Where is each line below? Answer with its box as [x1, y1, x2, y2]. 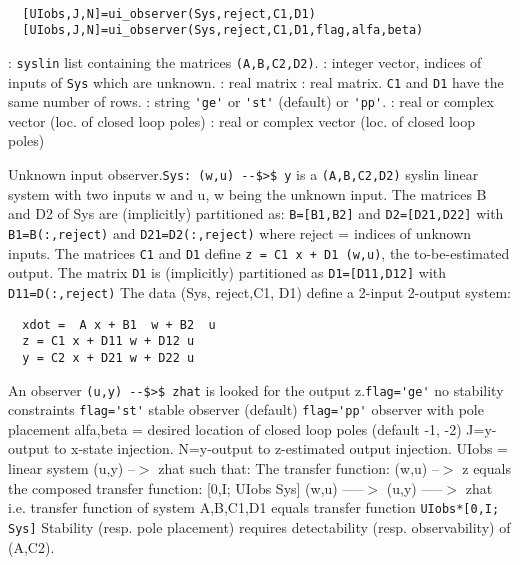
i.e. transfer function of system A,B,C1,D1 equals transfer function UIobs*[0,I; [8, 497, 500, 518]
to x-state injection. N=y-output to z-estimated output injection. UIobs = [53, 438, 508, 459]
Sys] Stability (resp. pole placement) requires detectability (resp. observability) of [8, 516, 511, 537]
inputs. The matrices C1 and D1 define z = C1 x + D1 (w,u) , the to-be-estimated [8, 242, 510, 263]
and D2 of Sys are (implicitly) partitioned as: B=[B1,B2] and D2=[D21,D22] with [8, 203, 504, 224]
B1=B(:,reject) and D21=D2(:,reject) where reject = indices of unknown [8, 222, 472, 243]
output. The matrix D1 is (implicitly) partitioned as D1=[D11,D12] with [8, 262, 447, 283]
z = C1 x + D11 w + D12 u [22, 334, 195, 349]
